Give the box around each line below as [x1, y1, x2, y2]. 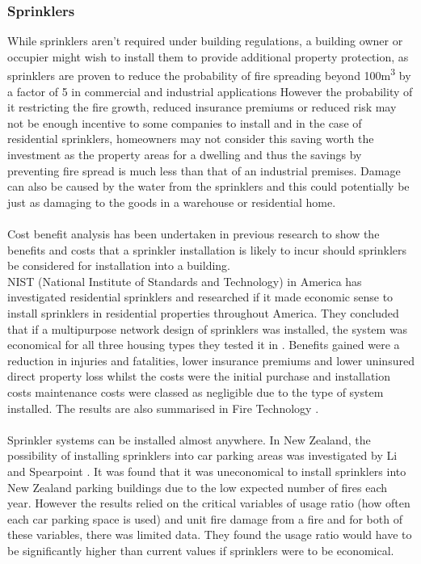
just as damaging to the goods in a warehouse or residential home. [7, 193, 336, 210]
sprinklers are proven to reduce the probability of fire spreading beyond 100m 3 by [7, 65, 411, 84]
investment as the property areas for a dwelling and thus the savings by [7, 146, 362, 163]
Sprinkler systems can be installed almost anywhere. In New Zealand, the [7, 431, 371, 448]
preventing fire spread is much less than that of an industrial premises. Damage [7, 162, 401, 179]
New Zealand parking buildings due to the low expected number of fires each [7, 478, 388, 495]
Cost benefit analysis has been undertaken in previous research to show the [7, 225, 380, 242]
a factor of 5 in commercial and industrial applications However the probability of [7, 82, 413, 99]
